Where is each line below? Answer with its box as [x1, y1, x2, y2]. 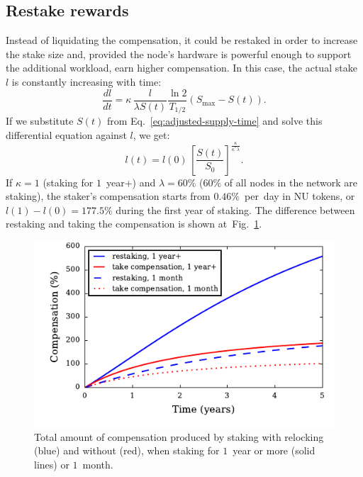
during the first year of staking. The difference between [116, 202, 355, 217]
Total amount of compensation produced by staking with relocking [34, 429, 324, 444]
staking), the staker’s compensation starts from [6, 189, 211, 203]
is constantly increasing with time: [11, 74, 162, 89]
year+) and [106, 174, 156, 189]
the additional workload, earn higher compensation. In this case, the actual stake [6, 60, 357, 75]
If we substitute [6, 113, 74, 128]
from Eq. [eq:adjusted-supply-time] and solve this [106, 113, 323, 128]
